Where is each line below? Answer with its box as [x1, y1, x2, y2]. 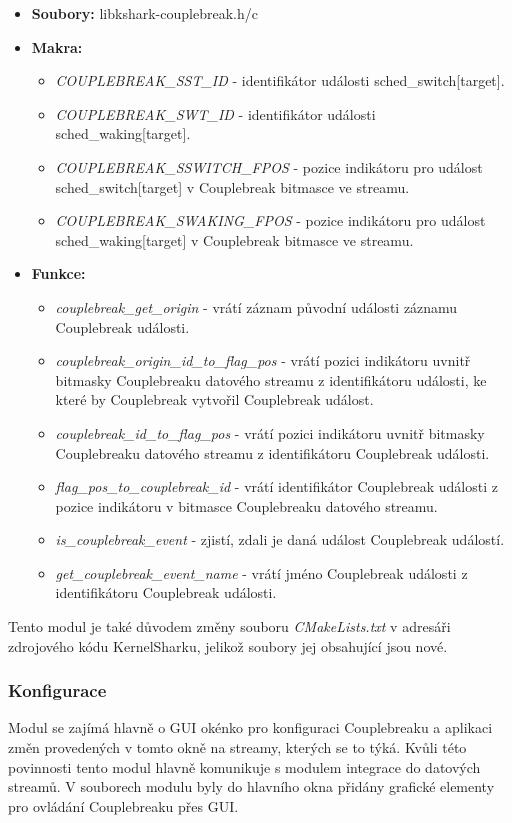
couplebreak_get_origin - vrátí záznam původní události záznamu [55, 296, 458, 317]
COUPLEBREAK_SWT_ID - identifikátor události [55, 103, 376, 124]
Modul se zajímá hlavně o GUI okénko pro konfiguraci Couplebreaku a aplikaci [8, 717, 493, 738]
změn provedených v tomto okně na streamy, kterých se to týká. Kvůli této [8, 737, 467, 758]
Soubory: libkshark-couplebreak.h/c [31, 3, 258, 23]
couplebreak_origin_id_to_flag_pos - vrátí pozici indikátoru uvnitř [55, 350, 471, 371]
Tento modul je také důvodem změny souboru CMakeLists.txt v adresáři [8, 616, 451, 637]
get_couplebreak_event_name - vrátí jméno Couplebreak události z [55, 562, 468, 583]
